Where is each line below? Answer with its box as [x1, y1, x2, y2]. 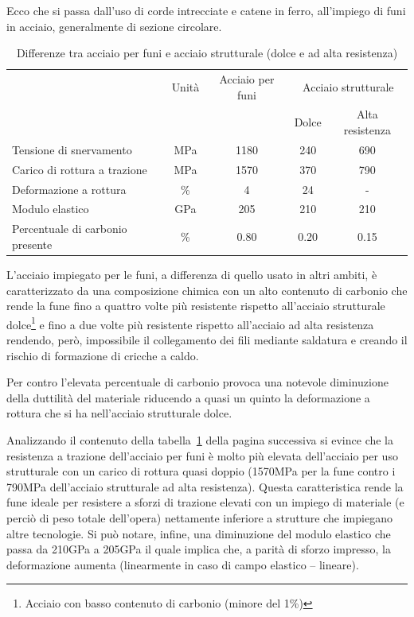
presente [12, 235, 53, 252]
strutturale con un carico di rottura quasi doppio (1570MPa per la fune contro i [6, 463, 396, 479]
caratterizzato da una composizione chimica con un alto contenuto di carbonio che [6, 281, 408, 298]
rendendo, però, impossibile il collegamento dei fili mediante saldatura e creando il [6, 332, 408, 347]
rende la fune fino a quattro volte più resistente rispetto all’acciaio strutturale [6, 297, 385, 314]
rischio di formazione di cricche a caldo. [6, 347, 199, 363]
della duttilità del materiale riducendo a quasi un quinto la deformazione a [6, 389, 370, 406]
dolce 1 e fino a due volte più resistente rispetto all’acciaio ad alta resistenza [6, 313, 374, 332]
